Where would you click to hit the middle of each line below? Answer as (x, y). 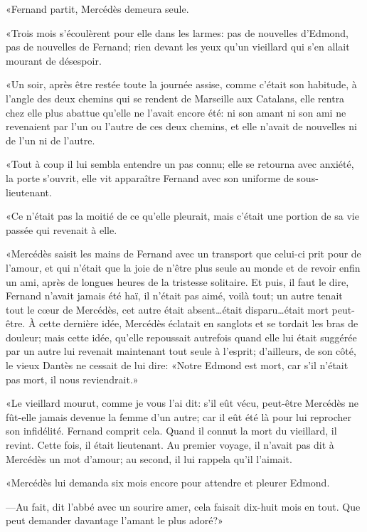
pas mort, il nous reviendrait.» (72, 379)
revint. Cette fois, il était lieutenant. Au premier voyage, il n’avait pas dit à (170, 445)
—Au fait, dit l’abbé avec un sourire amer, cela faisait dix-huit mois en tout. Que (183, 506)
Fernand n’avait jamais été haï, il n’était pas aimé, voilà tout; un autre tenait (174, 296)
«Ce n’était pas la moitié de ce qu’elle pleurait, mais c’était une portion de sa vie (182, 216)
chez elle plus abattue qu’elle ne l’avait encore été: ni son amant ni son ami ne (176, 112)
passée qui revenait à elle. (62, 229)
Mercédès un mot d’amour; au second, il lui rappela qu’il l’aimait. (149, 458)
